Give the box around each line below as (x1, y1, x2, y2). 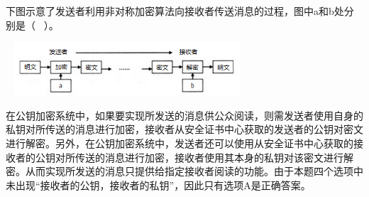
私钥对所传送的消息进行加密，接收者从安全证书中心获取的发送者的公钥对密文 (6, 122, 363, 137)
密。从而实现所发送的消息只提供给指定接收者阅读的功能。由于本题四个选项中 (6, 164, 363, 179)
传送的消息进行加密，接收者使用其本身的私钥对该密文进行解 (75, 149, 353, 164)
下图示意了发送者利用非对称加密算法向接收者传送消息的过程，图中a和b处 (6, 4, 344, 18)
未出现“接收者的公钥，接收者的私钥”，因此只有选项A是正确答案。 (6, 177, 311, 192)
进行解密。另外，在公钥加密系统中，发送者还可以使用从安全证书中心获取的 (6, 135, 353, 150)
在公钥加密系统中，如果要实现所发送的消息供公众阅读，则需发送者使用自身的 (6, 107, 363, 122)
